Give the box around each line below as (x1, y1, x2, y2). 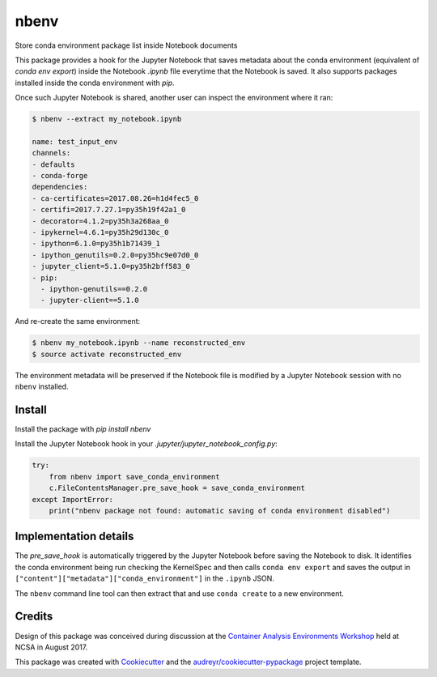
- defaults (32, 160, 75, 169)
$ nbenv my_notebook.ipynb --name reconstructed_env (32, 338, 246, 347)
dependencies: (32, 182, 88, 192)
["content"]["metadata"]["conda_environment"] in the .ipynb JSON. (15, 573, 275, 583)
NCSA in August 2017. (15, 642, 88, 652)
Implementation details (15, 530, 134, 543)
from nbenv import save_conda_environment (49, 472, 220, 481)
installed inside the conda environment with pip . (15, 78, 175, 87)
